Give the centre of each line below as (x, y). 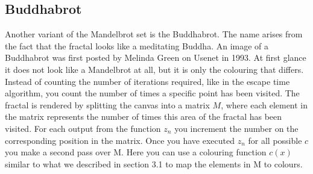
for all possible (275, 140)
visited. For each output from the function (83, 128)
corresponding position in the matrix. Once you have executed (120, 140)
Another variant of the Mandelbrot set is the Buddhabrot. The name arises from (154, 34)
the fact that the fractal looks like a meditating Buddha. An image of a (137, 45)
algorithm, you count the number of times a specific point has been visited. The (152, 93)
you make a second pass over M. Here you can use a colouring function (136, 152)
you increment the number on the (236, 128)
